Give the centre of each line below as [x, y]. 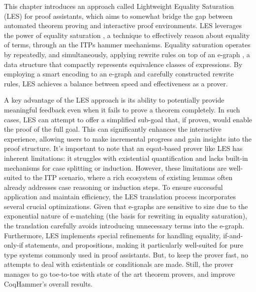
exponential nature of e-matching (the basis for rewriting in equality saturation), [126, 216]
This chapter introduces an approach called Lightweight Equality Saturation [119, 6]
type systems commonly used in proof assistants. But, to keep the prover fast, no [126, 254]
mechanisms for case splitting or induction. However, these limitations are [115, 167]
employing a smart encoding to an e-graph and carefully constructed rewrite [119, 74]
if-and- [233, 235]
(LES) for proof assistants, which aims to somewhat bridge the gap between [118, 16]
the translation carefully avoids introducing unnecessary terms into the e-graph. [124, 226]
